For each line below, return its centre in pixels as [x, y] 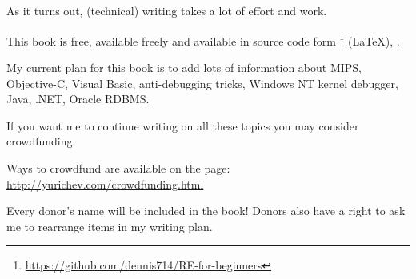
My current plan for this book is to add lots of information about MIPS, [184, 68]
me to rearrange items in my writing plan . [110, 226]
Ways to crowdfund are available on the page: [118, 168]
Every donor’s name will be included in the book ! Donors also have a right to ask [206, 211]
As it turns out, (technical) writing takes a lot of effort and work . [167, 11]
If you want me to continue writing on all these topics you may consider [183, 125]
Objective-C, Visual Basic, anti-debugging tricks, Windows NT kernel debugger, [202, 83]
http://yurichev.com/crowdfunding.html [105, 183]
